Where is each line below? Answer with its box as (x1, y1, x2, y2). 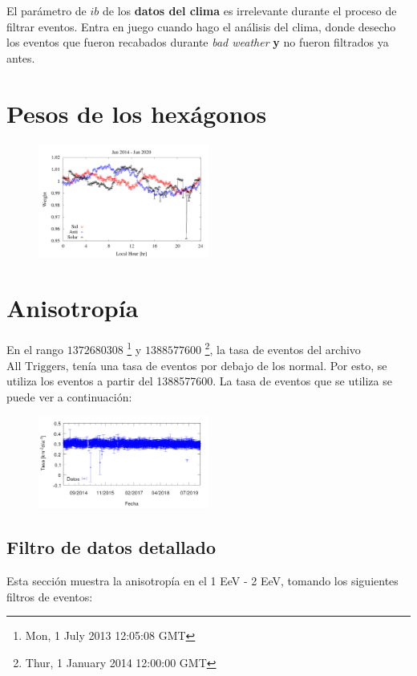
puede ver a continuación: (6, 388, 132, 405)
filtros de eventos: (6, 588, 93, 605)
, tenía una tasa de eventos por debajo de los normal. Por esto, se (65, 356, 387, 373)
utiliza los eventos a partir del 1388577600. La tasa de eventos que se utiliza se (6, 373, 392, 389)
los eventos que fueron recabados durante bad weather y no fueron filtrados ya (6, 34, 389, 51)
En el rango (6, 341, 64, 358)
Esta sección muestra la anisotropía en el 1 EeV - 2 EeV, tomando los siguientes (6, 572, 399, 588)
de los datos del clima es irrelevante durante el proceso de (103, 2, 397, 18)
